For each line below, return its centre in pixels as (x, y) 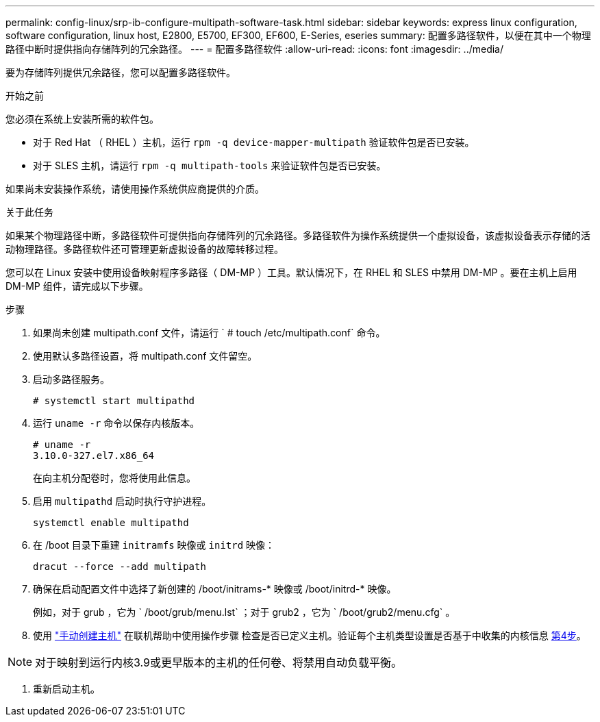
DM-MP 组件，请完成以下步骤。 (77, 286)
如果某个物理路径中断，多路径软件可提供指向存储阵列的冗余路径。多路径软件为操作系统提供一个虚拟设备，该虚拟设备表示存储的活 (298, 235)
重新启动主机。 (66, 689)
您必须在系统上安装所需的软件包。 (82, 119)
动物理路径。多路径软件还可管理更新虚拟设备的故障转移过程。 (145, 249)
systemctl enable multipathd (111, 523)
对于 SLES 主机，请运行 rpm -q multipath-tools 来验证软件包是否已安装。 (210, 165)
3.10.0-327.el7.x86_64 (94, 456)
